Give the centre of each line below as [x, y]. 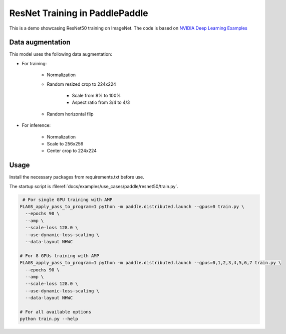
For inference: [36, 125]
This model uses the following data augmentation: [61, 54]
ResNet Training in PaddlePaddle [79, 13]
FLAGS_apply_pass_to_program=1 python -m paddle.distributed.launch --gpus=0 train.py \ [132, 207]
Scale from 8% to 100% [96, 96]
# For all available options [56, 312]
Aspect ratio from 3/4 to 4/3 [101, 102]
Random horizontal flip [70, 114]
